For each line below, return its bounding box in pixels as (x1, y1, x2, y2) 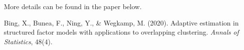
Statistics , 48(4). (4, 36, 52, 46)
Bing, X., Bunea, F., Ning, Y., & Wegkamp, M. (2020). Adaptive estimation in (4, 17, 239, 27)
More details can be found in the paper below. (4, 1, 142, 11)
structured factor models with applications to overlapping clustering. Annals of (4, 27, 239, 37)
